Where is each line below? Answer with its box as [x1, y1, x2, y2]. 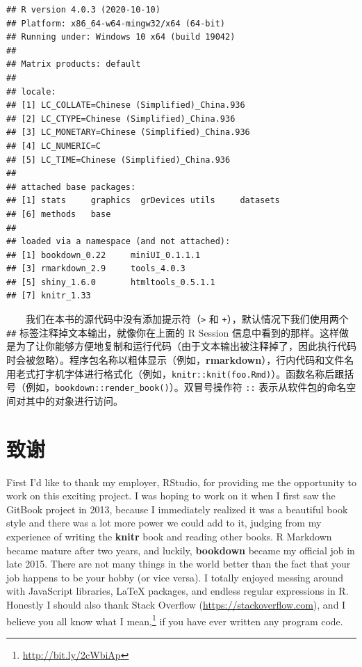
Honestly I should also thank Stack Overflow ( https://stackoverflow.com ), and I [6, 597, 346, 611]
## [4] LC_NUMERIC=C [6, 140, 101, 151]
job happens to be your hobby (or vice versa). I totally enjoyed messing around [6, 570, 344, 584]
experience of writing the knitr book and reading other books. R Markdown [6, 529, 332, 543]
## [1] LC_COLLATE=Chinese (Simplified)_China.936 [6, 100, 245, 111]
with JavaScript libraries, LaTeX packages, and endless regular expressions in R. [6, 584, 349, 598]
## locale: [6, 86, 56, 97]
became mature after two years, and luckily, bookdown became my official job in [6, 543, 355, 557]
